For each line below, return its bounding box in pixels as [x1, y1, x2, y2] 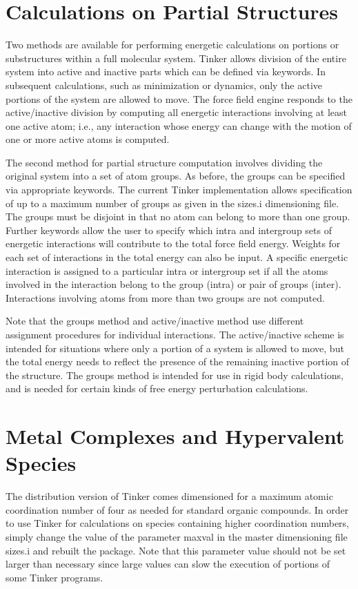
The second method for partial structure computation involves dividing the [6, 155, 323, 169]
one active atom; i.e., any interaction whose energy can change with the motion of [6, 118, 352, 133]
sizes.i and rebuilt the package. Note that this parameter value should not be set [6, 543, 346, 557]
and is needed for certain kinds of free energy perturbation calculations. [6, 381, 308, 396]
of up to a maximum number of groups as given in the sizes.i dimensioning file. [6, 195, 339, 210]
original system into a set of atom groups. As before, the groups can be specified [6, 168, 346, 183]
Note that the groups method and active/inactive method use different [6, 313, 304, 328]
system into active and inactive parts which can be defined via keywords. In [6, 64, 326, 79]
